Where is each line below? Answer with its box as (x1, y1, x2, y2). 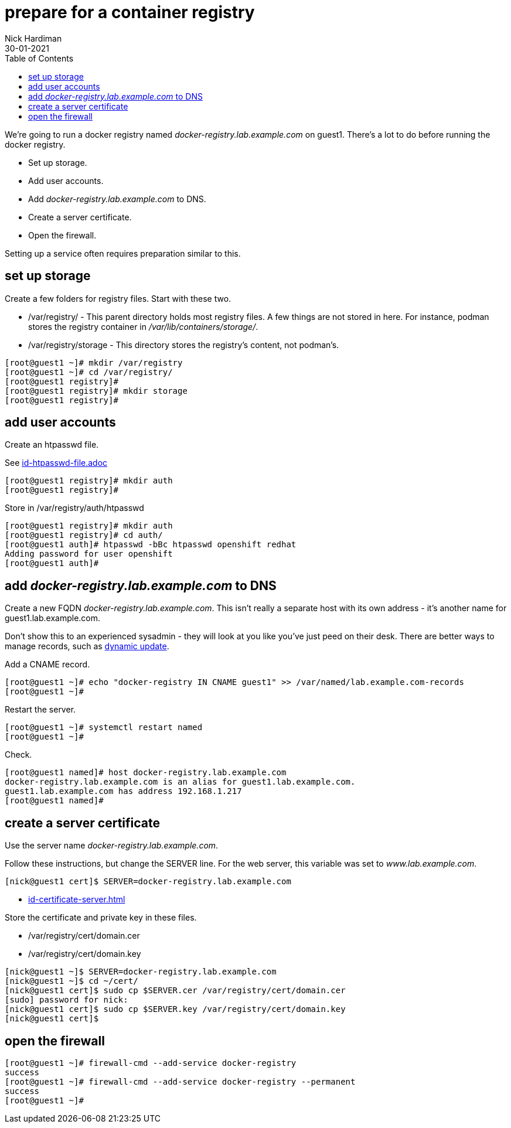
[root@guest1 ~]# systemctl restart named (5, 723, 203, 732)
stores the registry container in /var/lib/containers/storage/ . (28, 321, 258, 332)
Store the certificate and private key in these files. (5, 912, 197, 923)
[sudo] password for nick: (5, 995, 128, 1005)
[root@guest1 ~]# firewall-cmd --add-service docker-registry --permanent (5, 1076, 356, 1086)
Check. (5, 749, 32, 760)
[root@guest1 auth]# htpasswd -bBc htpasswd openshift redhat (5, 540, 297, 550)
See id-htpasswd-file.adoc (5, 458, 108, 468)
